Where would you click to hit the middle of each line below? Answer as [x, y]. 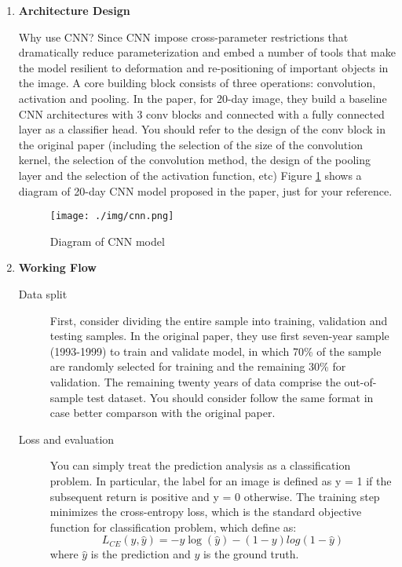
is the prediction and [141, 554]
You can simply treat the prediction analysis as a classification [200, 465]
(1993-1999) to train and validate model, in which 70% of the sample [216, 351]
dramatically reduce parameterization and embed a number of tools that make [207, 52]
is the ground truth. [251, 554]
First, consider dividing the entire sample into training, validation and [219, 320]
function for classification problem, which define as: [173, 527]
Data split [43, 293]
